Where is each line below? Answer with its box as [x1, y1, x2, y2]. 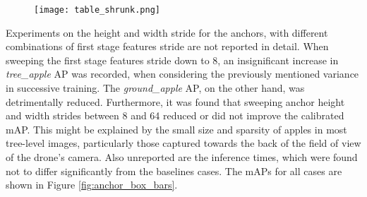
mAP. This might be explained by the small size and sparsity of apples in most [6, 121, 347, 136]
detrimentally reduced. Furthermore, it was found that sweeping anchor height [6, 94, 345, 109]
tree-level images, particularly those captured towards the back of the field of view [6, 136, 361, 150]
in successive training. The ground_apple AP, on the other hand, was [6, 80, 305, 95]
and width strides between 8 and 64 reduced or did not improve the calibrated [6, 108, 344, 123]
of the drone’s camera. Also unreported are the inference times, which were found [6, 150, 358, 164]
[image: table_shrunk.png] [34, 5, 160, 15]
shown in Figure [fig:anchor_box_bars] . [6, 177, 178, 192]
